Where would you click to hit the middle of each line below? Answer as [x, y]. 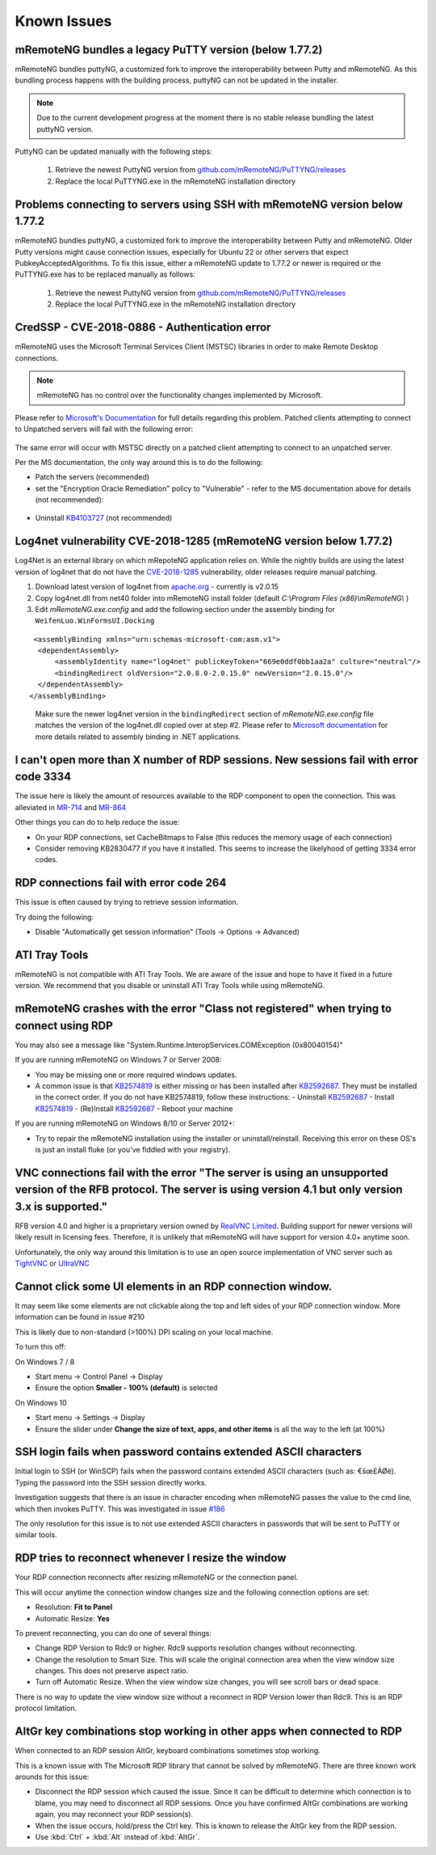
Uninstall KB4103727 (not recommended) [104, 518]
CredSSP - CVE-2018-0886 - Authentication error [143, 327]
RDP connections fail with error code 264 [121, 883]
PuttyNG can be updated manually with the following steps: [114, 152]
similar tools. [36, 1535]
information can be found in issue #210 [80, 1317]
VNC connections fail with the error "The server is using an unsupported [201, 1173]
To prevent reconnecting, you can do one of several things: [113, 1633]
